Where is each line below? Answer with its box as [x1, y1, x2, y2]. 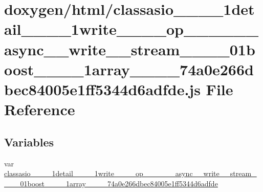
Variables [4, 134, 54, 150]
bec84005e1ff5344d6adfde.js [4, 78, 201, 99]
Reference [4, 99, 75, 120]
